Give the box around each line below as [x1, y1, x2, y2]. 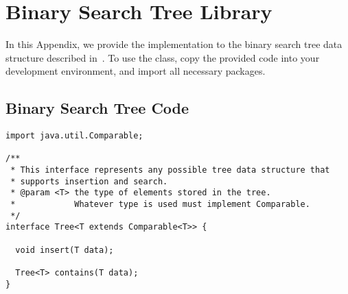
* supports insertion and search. [10, 176, 168, 186]
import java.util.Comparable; [5, 131, 143, 141]
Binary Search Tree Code [5, 97, 189, 119]
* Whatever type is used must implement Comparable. [10, 199, 310, 210]
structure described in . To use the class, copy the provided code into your [5, 50, 320, 64]
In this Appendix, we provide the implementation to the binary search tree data [5, 37, 343, 51]
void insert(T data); [15, 245, 114, 255]
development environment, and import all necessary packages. [5, 64, 266, 78]
